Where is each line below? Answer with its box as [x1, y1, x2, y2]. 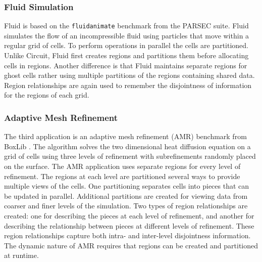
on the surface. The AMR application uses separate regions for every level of [4, 161, 241, 171]
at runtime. [4, 250, 39, 260]
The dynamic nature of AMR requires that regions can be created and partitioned [4, 240, 258, 250]
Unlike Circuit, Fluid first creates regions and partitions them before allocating [4, 50, 249, 61]
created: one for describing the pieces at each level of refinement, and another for [4, 210, 254, 221]
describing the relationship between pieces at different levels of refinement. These [4, 220, 254, 231]
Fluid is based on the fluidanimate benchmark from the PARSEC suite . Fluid [4, 20, 249, 31]
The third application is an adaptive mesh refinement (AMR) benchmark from [4, 131, 247, 142]
